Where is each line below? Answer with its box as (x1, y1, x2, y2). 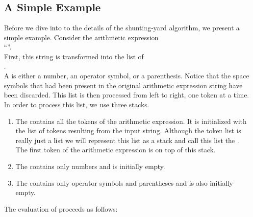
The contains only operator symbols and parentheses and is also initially (15, 177, 233, 188)
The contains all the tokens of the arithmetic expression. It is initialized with (15, 116, 247, 126)
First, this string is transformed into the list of (4, 51, 144, 61)
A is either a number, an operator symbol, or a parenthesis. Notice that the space (4, 71, 249, 81)
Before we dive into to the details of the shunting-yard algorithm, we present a (4, 23, 240, 33)
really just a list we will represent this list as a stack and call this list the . (15, 135, 239, 145)
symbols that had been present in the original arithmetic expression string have (4, 80, 243, 90)
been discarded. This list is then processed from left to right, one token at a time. (4, 90, 249, 100)
